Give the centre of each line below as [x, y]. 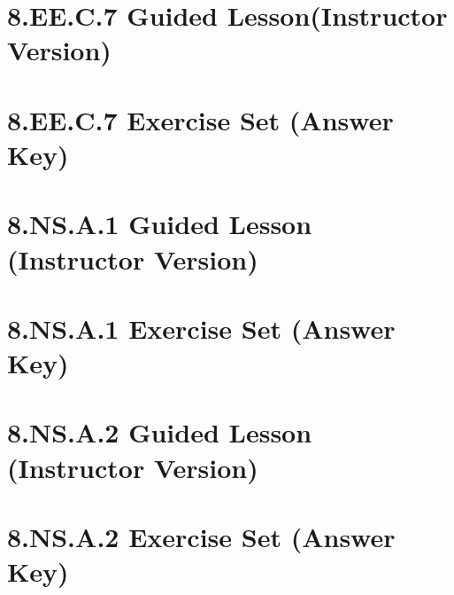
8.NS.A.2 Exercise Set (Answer [201, 536]
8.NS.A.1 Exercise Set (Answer [201, 328]
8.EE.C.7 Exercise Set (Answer [200, 119]
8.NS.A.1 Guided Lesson [160, 224]
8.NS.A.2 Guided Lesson [160, 432]
